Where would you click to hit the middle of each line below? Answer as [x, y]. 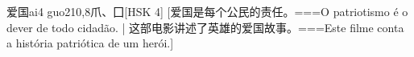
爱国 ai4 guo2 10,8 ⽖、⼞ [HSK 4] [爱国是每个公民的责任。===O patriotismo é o [207, 11]
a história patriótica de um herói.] [90, 43]
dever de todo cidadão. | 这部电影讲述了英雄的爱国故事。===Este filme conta [205, 27]
